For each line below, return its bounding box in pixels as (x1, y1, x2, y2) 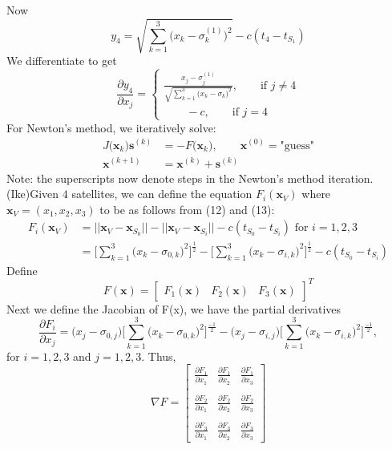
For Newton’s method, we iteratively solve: (6, 119, 216, 136)
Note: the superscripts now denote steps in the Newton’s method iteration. (6, 169, 374, 186)
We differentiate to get (6, 52, 117, 69)
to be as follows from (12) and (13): (99, 200, 275, 217)
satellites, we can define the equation (71, 185, 253, 202)
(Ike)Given (6, 185, 59, 202)
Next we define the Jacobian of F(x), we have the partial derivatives (6, 300, 341, 317)
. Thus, (141, 347, 176, 364)
